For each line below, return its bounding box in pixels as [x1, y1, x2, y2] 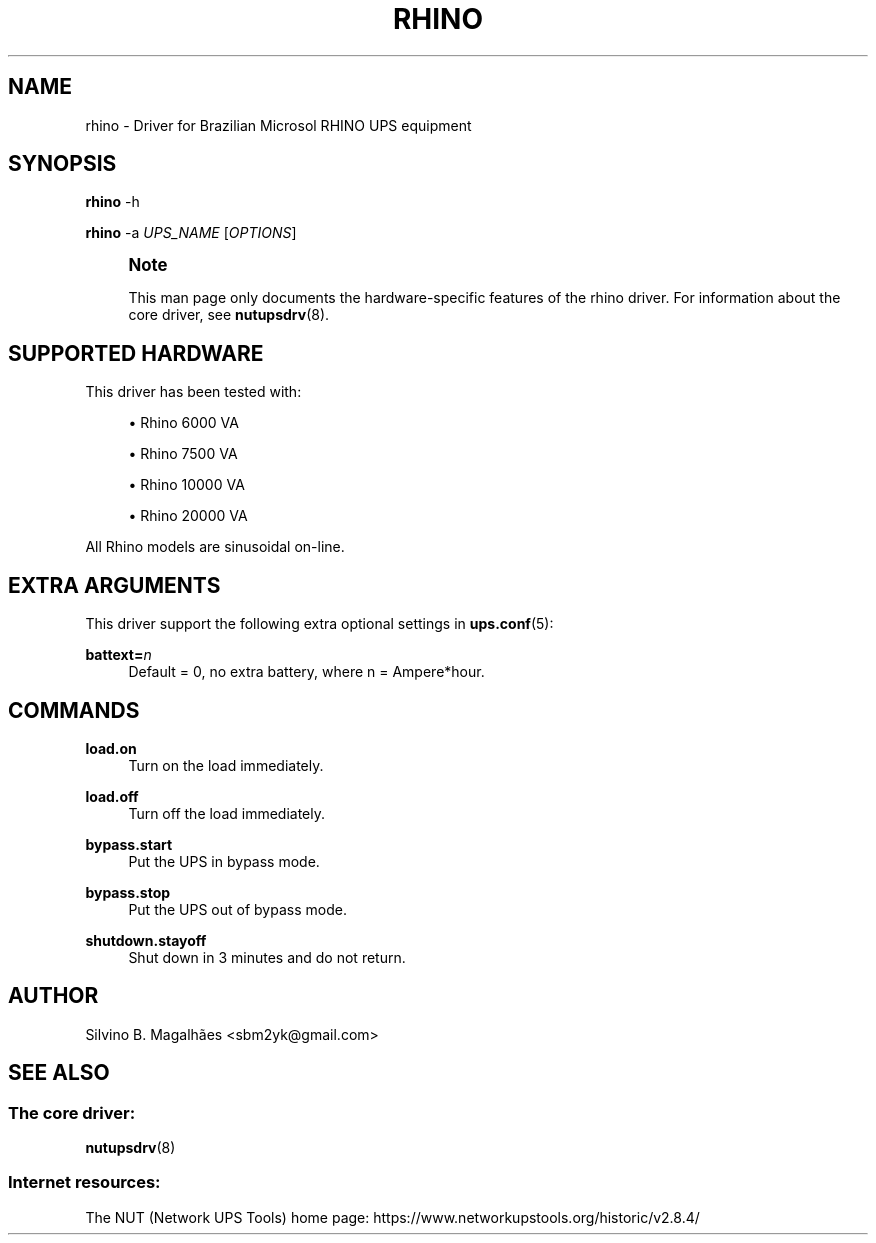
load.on [85, 739, 137, 757]
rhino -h [85, 193, 140, 211]
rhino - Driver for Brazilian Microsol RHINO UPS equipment [85, 116, 472, 134]
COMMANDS [8, 697, 140, 723]
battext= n [85, 646, 152, 664]
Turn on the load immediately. [128, 756, 324, 774]
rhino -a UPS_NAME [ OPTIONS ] [85, 224, 297, 242]
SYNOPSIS [8, 151, 117, 177]
